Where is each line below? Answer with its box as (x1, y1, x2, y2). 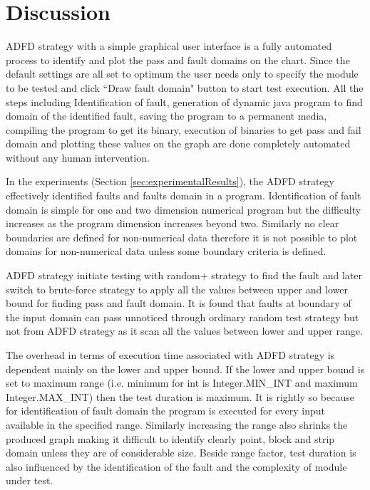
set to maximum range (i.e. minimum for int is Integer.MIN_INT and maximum (6, 375, 358, 390)
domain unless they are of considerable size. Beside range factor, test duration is (6, 445, 356, 460)
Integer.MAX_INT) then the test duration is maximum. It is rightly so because (6, 389, 354, 404)
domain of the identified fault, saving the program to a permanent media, (6, 108, 327, 123)
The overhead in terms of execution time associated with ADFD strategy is (6, 348, 335, 362)
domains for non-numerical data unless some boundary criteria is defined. (6, 244, 327, 259)
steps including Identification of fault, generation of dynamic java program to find (6, 94, 363, 109)
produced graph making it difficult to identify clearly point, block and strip (6, 431, 335, 446)
